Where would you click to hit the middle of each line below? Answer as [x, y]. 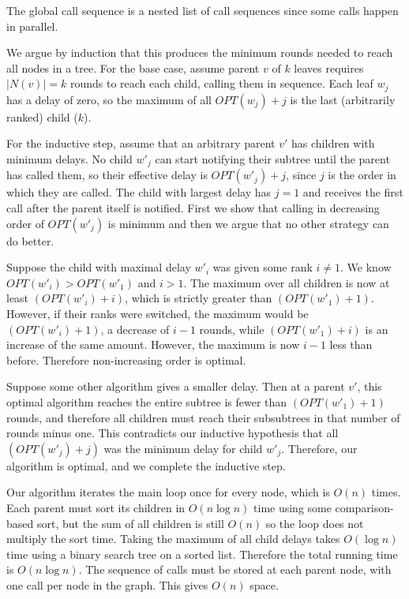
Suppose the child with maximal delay [99, 267]
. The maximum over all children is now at [287, 282]
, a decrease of [135, 329]
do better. [30, 240]
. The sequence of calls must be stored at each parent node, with [235, 569]
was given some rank [263, 267]
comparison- [364, 507]
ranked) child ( [42, 116]
